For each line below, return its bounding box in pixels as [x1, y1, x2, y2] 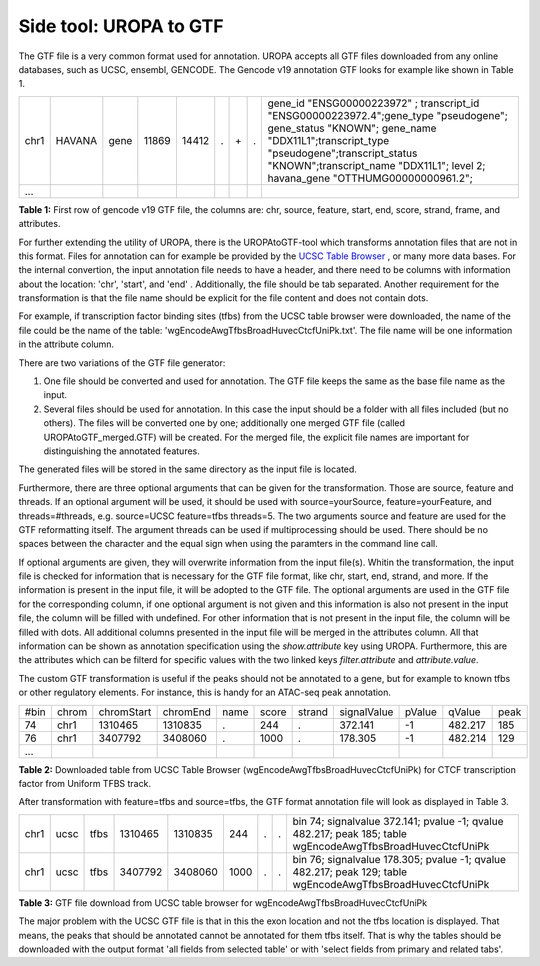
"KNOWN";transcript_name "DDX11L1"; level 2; [267, 158, 486, 172]
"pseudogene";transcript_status [267, 146, 418, 160]
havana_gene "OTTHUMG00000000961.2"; [267, 171, 474, 185]
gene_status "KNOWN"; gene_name [267, 121, 437, 135]
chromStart [98, 705, 152, 719]
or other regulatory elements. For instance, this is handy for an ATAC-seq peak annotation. [18, 686, 392, 699]
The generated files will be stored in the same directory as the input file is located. [18, 463, 357, 475]
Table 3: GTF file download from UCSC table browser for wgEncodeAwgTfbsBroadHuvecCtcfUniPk [18, 896, 428, 909]
